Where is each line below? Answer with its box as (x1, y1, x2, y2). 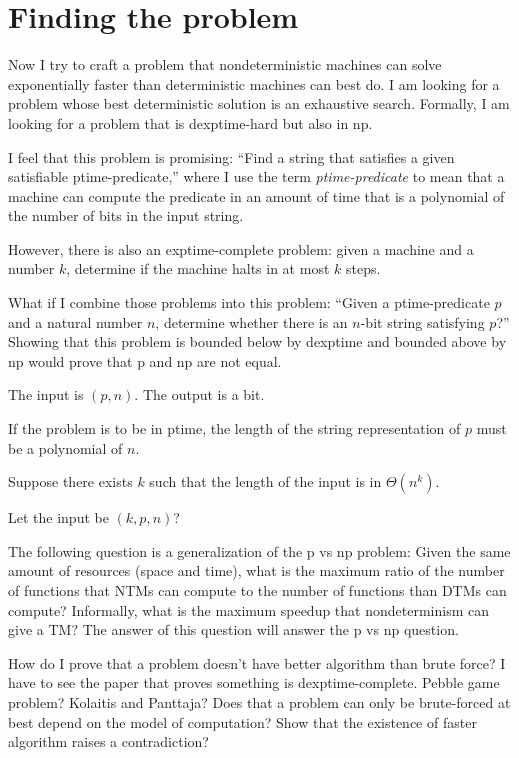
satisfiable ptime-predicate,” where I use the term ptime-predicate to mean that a (8, 166, 505, 187)
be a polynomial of (8, 437, 123, 458)
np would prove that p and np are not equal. (8, 350, 282, 371)
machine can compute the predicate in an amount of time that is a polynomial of (8, 185, 505, 206)
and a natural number (8, 311, 143, 332)
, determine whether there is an (155, 311, 348, 332)
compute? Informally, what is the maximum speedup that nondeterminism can (8, 599, 489, 620)
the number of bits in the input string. (8, 205, 244, 226)
